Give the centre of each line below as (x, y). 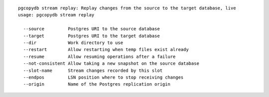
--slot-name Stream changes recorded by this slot (93, 70)
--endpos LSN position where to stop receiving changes (103, 77)
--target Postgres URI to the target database (92, 36)
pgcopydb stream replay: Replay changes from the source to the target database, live (127, 8)
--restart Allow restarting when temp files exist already (106, 50)
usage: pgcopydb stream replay (56, 15)
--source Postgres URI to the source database (92, 29)
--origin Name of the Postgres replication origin (97, 84)
